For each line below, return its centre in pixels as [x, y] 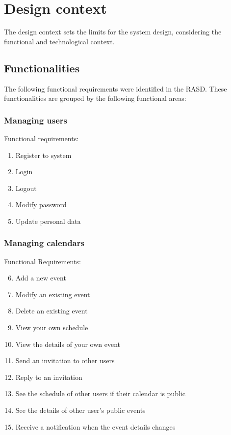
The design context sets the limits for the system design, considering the [113, 32]
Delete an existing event [51, 311]
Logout [26, 188]
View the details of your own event [68, 344]
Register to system [43, 155]
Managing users [36, 120]
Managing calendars [44, 243]
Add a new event [41, 278]
